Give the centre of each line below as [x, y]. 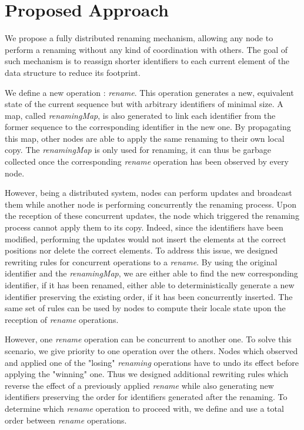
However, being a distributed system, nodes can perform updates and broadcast [148, 193]
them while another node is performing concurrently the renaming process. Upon [151, 204]
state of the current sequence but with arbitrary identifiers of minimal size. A [144, 104]
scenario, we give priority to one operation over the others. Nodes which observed [151, 350]
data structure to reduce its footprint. [73, 72]
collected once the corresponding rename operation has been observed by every [147, 161]
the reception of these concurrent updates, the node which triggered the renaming [152, 216]
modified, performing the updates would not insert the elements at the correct [146, 239]
